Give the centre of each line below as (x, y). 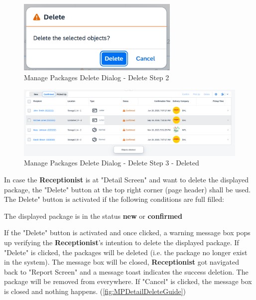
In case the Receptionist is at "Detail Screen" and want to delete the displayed (127, 180)
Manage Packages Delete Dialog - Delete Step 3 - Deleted (112, 163)
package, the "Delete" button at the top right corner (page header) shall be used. (128, 189)
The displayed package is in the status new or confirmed (93, 216)
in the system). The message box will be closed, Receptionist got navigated (122, 262)
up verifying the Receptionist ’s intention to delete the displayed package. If (122, 242)
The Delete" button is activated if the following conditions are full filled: (114, 199)
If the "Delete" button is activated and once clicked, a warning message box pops (127, 232)
